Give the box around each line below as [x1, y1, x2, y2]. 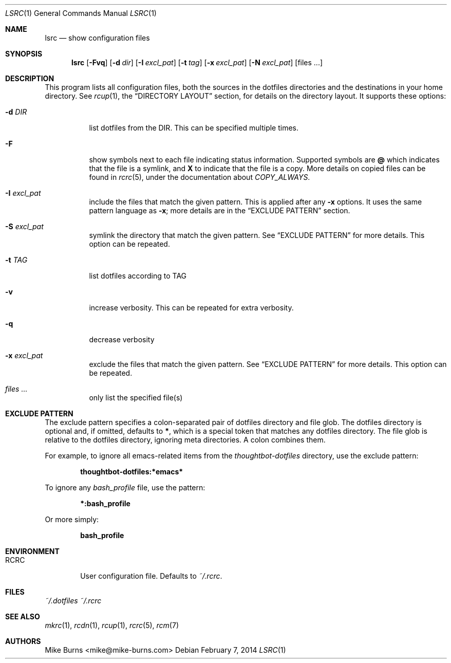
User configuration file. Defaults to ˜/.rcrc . [80, 572, 222, 580]
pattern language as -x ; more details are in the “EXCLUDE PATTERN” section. [89, 206, 350, 215]
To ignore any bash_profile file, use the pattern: [45, 483, 205, 492]
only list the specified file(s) [89, 393, 183, 402]
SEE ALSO [5, 612, 40, 621]
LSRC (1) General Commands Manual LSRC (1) [5, 9, 157, 17]
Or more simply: [45, 515, 99, 524]
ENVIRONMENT [5, 547, 60, 556]
